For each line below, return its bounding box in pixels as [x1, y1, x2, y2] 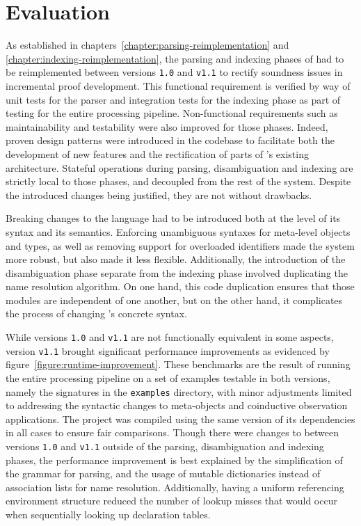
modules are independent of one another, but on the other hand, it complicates [6, 292, 343, 307]
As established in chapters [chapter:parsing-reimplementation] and [6, 38, 289, 52]
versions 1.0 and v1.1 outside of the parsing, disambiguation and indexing [6, 439, 324, 453]
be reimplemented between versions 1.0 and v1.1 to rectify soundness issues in [6, 65, 343, 79]
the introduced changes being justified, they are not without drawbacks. [6, 187, 312, 202]
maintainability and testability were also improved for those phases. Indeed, [6, 119, 328, 134]
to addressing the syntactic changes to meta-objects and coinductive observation [6, 398, 348, 413]
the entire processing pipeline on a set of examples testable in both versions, [6, 370, 330, 385]
